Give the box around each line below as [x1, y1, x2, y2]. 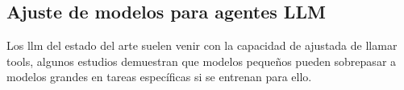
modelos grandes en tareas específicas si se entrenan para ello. [6, 68, 312, 85]
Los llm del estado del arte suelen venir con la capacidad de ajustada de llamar [6, 37, 398, 54]
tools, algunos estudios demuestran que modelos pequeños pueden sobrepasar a [6, 52, 397, 69]
